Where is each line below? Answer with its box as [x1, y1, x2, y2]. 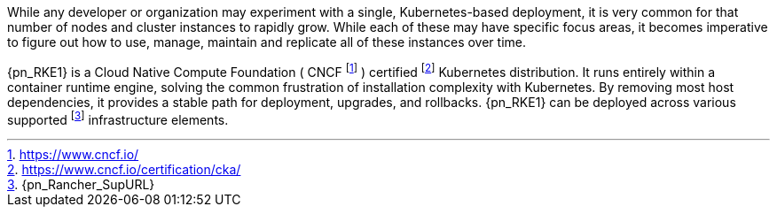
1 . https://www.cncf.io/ [7, 147, 139, 163]
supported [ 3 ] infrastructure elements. [7, 109, 229, 127]
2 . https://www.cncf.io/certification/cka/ [7, 162, 241, 178]
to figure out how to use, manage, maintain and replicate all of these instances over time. [7, 34, 526, 50]
